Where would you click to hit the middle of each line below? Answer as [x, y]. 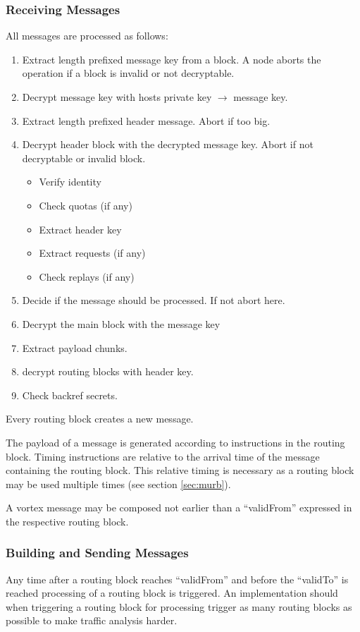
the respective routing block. [67, 521]
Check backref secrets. [70, 395]
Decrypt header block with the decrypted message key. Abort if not [168, 144]
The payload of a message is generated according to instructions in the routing [175, 442]
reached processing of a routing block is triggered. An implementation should [172, 593]
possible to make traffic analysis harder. [92, 620]
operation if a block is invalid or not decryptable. [128, 73]
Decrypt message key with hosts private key [117, 97]
